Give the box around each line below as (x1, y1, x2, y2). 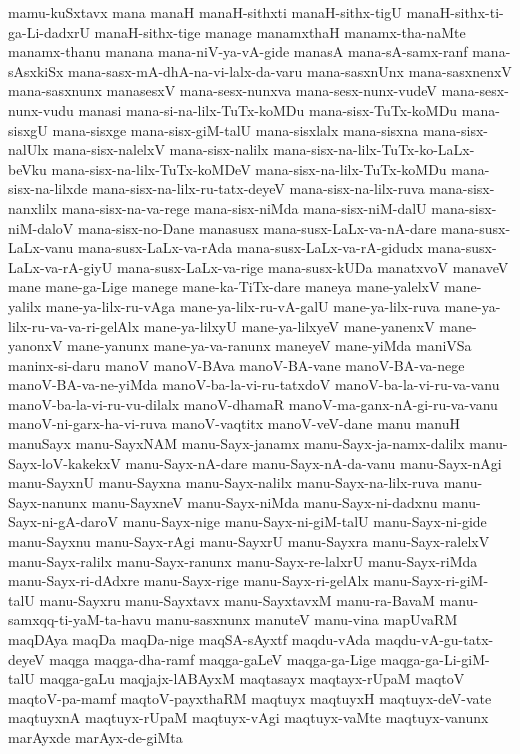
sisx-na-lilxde (8, 178, 88, 199)
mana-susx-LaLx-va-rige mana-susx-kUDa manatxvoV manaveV (116, 256, 509, 277)
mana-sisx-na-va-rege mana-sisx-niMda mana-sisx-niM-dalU (61, 197, 427, 218)
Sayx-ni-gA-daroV (8, 511, 119, 532)
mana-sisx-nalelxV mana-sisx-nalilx (53, 139, 269, 160)
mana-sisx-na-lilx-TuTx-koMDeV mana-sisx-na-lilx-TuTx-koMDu (51, 158, 447, 179)
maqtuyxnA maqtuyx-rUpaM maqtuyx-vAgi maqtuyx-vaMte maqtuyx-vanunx (8, 707, 489, 728)
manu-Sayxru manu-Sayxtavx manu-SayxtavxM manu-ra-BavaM (39, 589, 435, 610)
